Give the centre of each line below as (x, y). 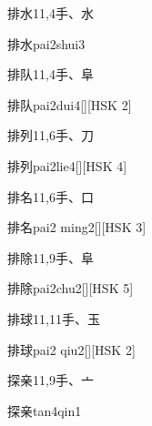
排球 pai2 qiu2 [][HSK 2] (71, 349)
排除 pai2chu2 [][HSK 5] (71, 288)
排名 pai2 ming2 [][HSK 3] (77, 227)
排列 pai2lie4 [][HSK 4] (67, 165)
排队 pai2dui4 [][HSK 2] (70, 104)
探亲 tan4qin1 (45, 410)
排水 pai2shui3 (46, 43)
